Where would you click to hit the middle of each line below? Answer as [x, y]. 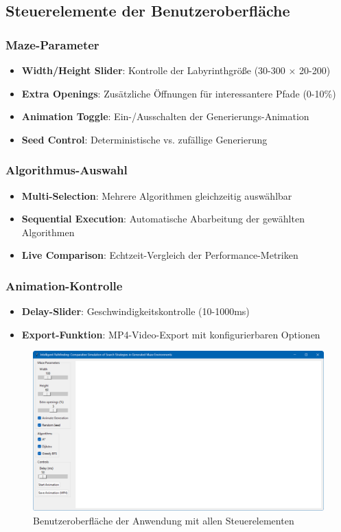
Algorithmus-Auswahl [67, 170]
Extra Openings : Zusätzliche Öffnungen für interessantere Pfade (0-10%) [179, 93]
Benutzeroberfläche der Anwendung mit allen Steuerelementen [164, 521]
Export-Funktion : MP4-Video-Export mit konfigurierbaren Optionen [171, 334]
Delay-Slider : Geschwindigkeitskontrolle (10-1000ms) [136, 311]
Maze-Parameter [52, 44]
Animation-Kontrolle [64, 285]
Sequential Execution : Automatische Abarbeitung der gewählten [163, 219]
